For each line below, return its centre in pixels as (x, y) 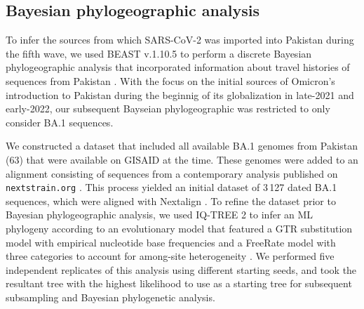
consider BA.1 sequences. (60, 122)
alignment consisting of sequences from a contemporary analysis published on (172, 173)
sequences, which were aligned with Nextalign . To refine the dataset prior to (171, 200)
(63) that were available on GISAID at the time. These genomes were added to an (182, 159)
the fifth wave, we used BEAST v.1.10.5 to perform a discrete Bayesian (159, 53)
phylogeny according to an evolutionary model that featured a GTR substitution (179, 228)
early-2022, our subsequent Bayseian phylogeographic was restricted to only (168, 109)
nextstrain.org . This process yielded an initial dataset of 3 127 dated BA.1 (171, 187)
